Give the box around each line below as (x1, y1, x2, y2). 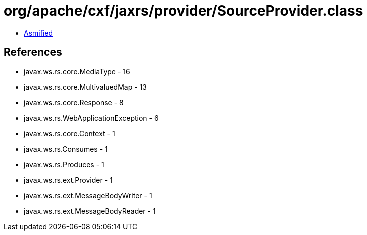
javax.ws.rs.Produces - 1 (24, 160, 104, 169)
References (4, 46, 62, 59)
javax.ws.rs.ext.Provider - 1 (24, 175, 113, 184)
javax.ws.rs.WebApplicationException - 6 (24, 113, 159, 122)
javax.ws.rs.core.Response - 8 (24, 98, 124, 107)
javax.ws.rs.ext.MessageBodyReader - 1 (24, 206, 156, 215)
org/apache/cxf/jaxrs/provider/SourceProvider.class (4, 2, 363, 19)
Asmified (24, 28, 53, 37)
